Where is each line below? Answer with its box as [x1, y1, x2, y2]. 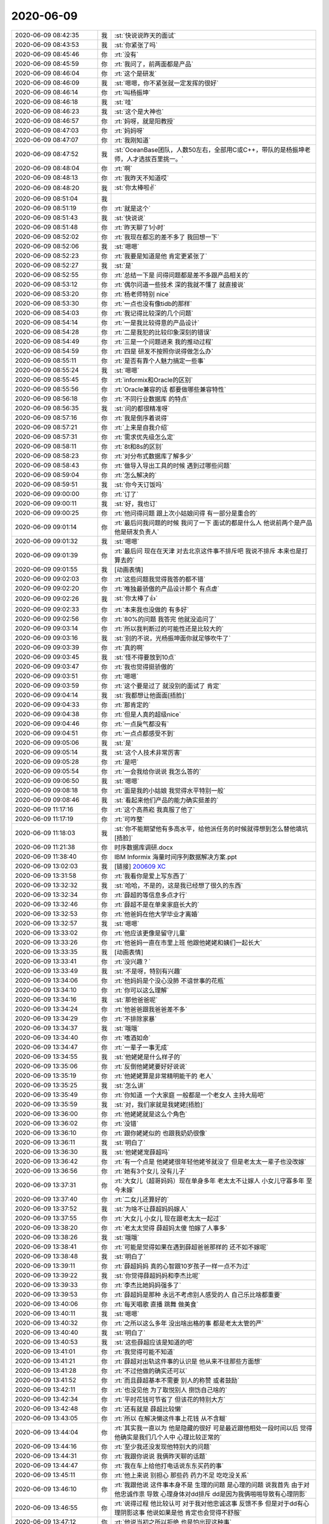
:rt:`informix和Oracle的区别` [114, 376, 193, 384]
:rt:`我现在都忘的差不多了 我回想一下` [114, 232, 219, 241]
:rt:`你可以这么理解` [114, 986, 169, 994]
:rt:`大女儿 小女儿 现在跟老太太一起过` [114, 1214, 222, 1222]
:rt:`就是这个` [114, 204, 151, 213]
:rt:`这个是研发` [114, 69, 157, 77]
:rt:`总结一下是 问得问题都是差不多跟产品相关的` [114, 271, 250, 279]
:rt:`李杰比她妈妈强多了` [114, 1281, 182, 1289]
